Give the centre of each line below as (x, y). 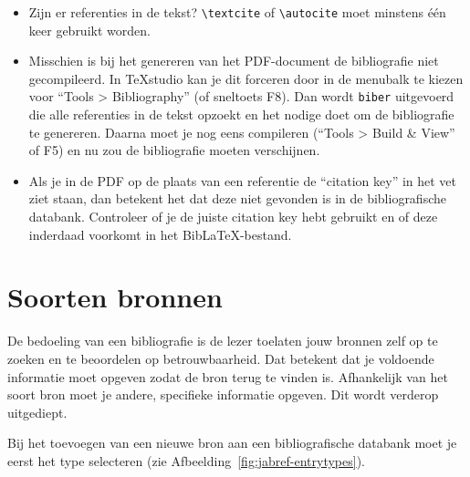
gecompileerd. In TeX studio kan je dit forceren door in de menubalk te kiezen (246, 78)
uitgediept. (37, 412)
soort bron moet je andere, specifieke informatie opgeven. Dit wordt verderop (223, 394)
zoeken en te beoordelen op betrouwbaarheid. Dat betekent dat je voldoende (221, 358)
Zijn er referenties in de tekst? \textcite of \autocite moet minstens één (237, 12)
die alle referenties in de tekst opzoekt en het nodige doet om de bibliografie (241, 114)
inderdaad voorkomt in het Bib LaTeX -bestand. (160, 234)
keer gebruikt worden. (89, 30)
